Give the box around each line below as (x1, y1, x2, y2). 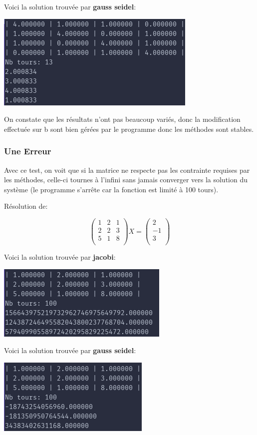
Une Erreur (4, 145, 51, 157)
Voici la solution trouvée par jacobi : (4, 252, 116, 262)
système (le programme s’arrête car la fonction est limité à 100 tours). (4, 184, 219, 194)
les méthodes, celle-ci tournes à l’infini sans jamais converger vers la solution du (4, 174, 248, 185)
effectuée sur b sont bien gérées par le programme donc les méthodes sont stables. (4, 123, 254, 134)
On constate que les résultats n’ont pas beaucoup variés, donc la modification (4, 114, 241, 124)
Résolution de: (4, 201, 48, 211)
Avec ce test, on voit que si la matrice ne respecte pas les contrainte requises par (4, 164, 250, 175)
